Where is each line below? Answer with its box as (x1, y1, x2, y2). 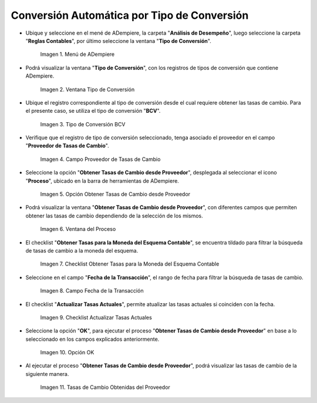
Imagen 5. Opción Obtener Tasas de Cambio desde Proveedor (40, 191, 191, 198)
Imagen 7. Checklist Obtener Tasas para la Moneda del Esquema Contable (40, 260, 220, 267)
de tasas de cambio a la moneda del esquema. (25, 247, 139, 254)
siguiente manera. (25, 370, 69, 377)
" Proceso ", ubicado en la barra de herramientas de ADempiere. (25, 177, 179, 184)
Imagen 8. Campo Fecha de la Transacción (40, 287, 144, 294)
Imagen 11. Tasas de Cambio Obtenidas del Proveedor (40, 384, 170, 391)
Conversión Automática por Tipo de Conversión (11, 9, 249, 22)
